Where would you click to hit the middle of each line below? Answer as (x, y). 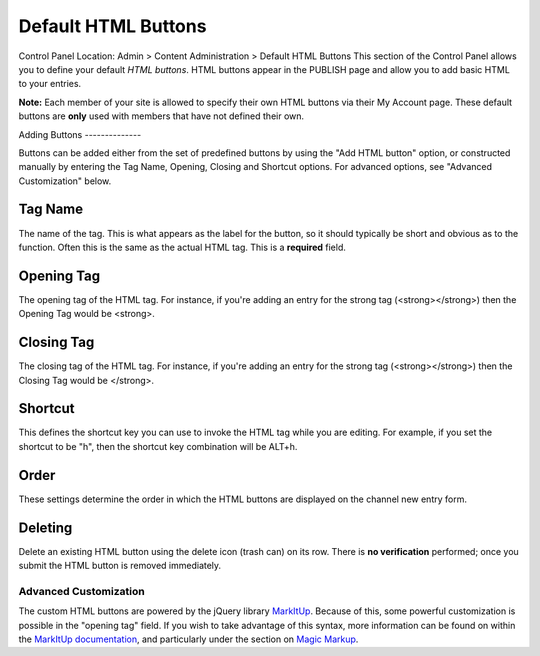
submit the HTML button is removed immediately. (120, 566)
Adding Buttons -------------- (80, 134)
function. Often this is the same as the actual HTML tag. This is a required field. (182, 247)
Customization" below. (65, 181)
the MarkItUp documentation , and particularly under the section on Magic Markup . (188, 639)
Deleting (45, 527)
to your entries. (50, 84)
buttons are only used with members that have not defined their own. (161, 116)
